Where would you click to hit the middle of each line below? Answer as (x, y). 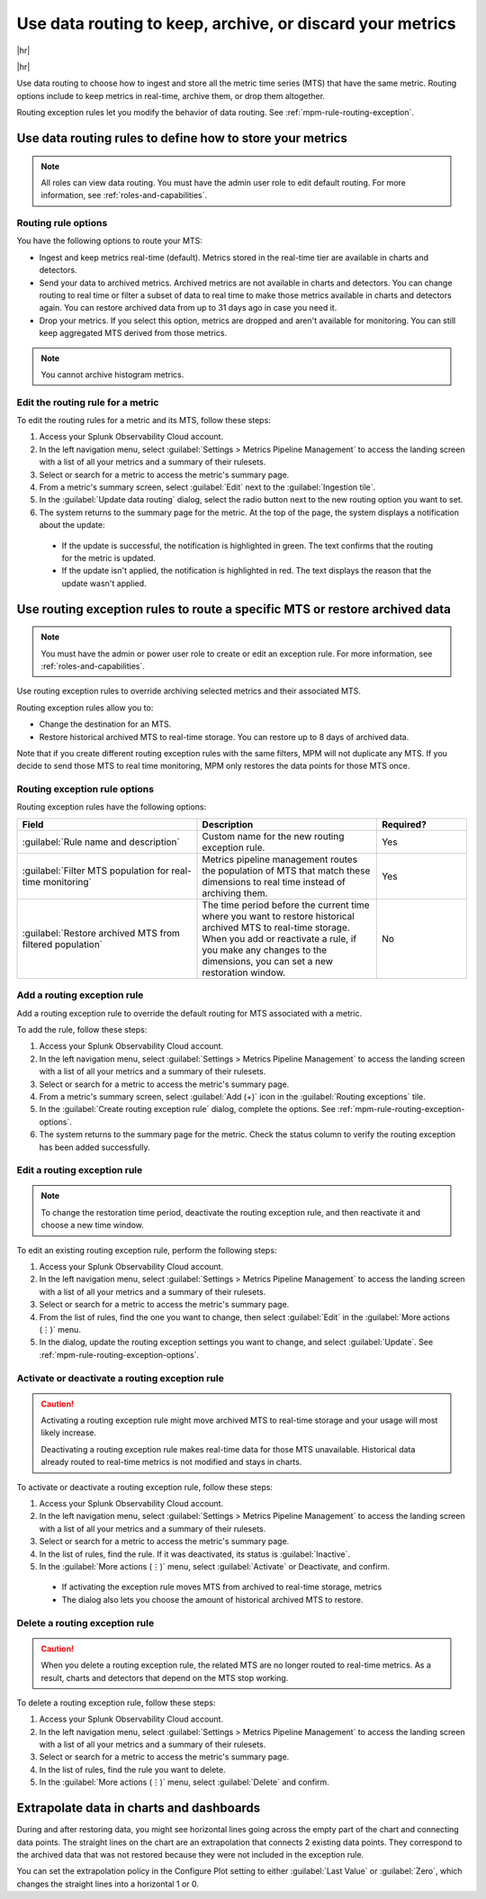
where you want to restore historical (278, 916)
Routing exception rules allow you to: (85, 708)
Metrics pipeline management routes (280, 859)
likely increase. (69, 1433)
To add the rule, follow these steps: (82, 1029)
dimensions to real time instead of (274, 882)
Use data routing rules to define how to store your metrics (182, 138)
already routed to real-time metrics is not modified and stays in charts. (171, 1462)
